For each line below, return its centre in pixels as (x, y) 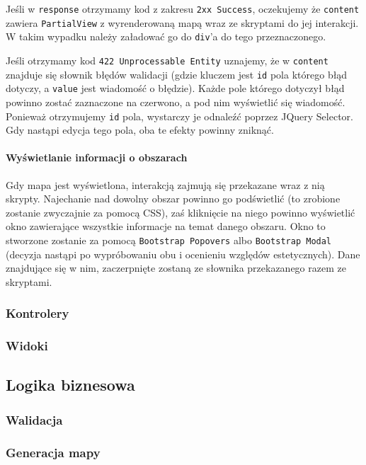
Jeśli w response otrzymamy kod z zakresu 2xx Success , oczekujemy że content (183, 8)
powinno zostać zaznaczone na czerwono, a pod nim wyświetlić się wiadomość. (176, 102)
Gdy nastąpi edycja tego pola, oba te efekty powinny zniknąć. (140, 130)
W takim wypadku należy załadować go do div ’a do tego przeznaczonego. (166, 36)
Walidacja (34, 419)
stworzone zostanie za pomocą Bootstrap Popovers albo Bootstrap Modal (169, 240)
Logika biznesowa (70, 385)
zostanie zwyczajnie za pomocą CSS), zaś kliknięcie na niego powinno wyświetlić (181, 212)
